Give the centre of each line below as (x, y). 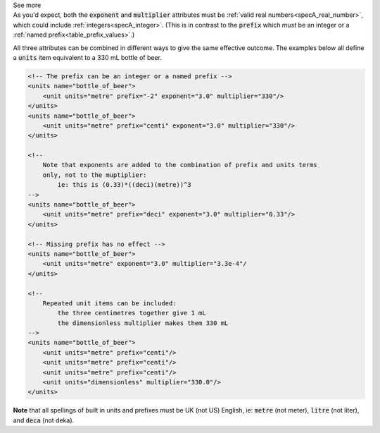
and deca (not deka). (44, 420)
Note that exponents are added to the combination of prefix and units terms (180, 165)
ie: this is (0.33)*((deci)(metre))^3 (124, 185)
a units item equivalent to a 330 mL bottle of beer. (87, 57)
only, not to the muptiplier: (95, 175)
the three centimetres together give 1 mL (132, 313)
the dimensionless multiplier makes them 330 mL (143, 323)
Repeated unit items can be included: (109, 303)
